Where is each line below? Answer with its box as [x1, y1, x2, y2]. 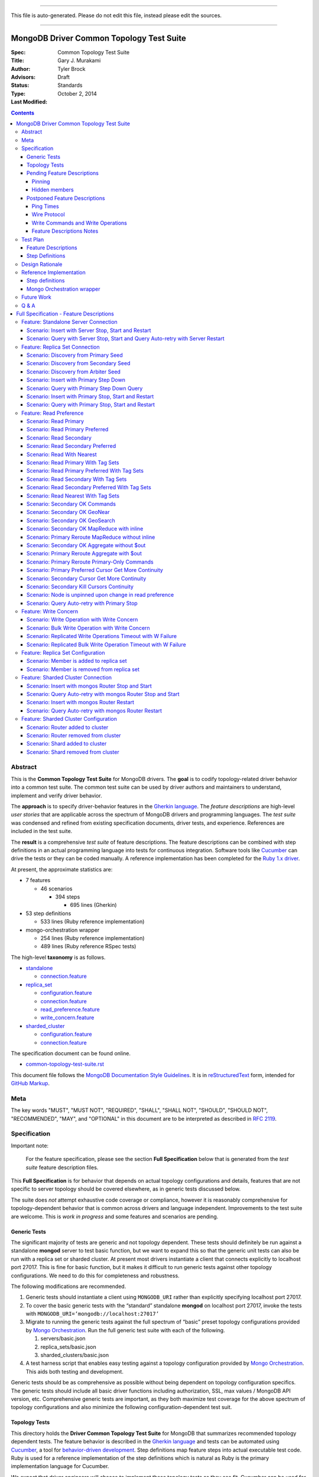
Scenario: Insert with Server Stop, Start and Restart [27, 327, 151, 334]
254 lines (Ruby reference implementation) [40, 934, 145, 942]
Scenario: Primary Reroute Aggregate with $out [27, 550, 142, 557]
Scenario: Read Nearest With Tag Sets [27, 492, 120, 499]
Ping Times [31, 203, 59, 210]
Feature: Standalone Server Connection [21, 318, 118, 326]
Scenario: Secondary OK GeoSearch [27, 517, 115, 524]
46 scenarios [40, 885, 73, 892]
